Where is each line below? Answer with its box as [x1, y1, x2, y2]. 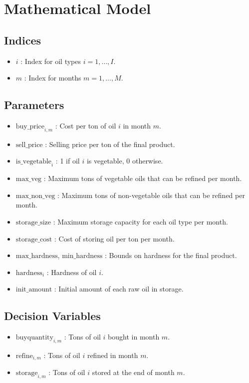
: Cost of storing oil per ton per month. [54, 233, 175, 243]
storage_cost [15, 235, 52, 243]
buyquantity [15, 334, 53, 341]
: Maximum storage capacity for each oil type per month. [53, 216, 228, 226]
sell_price [15, 141, 43, 148]
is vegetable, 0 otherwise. [86, 155, 163, 166]
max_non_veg [15, 192, 55, 199]
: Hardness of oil [46, 266, 97, 277]
